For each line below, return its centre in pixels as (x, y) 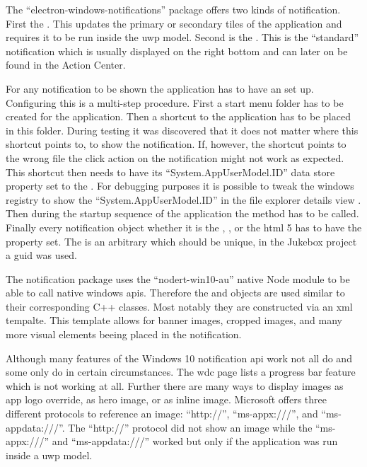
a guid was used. (41, 255)
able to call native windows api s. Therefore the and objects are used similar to (175, 293)
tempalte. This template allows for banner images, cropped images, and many (174, 320)
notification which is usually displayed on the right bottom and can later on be (177, 51)
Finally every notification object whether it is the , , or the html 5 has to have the (184, 227)
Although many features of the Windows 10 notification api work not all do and (179, 358)
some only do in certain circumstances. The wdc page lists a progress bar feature (181, 372)
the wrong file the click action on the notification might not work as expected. (175, 157)
